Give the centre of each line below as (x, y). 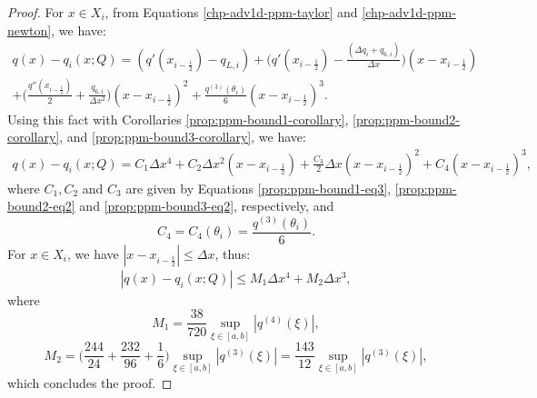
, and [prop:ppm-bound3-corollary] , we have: (183, 137)
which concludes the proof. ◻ (90, 382)
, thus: (233, 253)
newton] (30, 30)
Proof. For (36, 12)
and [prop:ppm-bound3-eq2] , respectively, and (207, 206)
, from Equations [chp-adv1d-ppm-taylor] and (231, 12)
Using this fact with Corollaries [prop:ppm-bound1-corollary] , (178, 119)
